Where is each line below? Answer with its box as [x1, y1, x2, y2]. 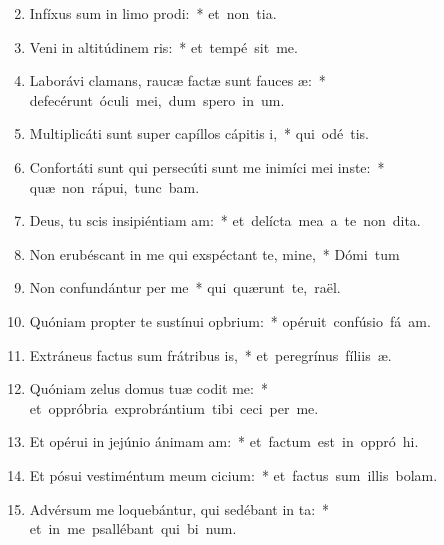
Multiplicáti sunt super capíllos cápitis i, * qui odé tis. [29, 123, 369, 144]
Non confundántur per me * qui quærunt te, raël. [29, 277, 341, 298]
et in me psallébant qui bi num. [29, 518, 237, 539]
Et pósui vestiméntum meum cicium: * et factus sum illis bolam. [29, 464, 438, 485]
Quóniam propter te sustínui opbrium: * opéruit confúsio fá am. [29, 310, 431, 331]
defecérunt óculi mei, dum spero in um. [29, 89, 285, 110]
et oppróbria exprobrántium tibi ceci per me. [29, 397, 319, 418]
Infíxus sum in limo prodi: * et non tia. [29, 3, 277, 23]
